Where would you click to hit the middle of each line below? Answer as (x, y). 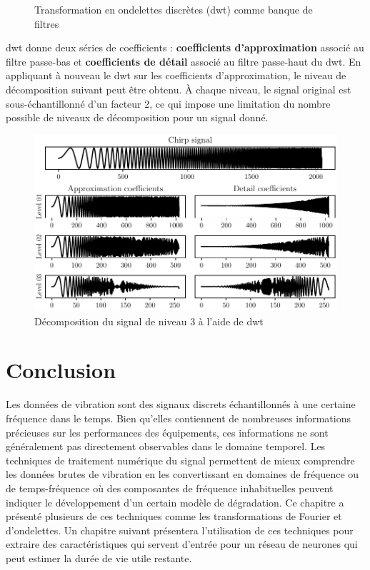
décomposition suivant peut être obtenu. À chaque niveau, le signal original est (179, 89)
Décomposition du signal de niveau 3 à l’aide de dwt (149, 321)
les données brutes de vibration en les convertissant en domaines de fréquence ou (182, 474)
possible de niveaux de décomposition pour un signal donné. (137, 117)
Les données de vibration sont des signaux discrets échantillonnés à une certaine (181, 404)
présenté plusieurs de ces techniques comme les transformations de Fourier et (174, 516)
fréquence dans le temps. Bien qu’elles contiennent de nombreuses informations (178, 418)
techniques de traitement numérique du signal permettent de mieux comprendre (180, 460)
